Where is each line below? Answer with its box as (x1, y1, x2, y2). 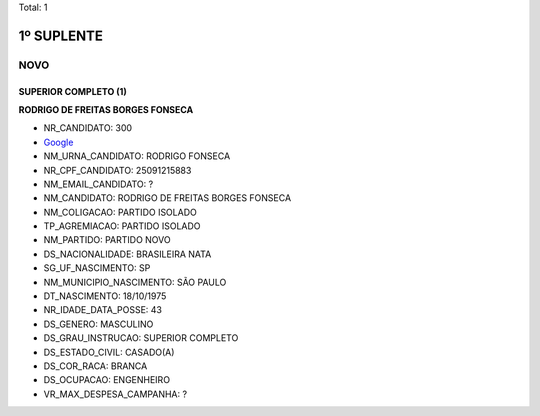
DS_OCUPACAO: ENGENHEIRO (43, 374, 170, 386)
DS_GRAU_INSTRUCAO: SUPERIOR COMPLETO (43, 332, 239, 344)
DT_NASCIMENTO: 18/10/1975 (43, 290, 167, 302)
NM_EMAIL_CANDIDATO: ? (43, 178, 154, 190)
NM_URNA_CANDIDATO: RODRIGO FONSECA (43, 150, 231, 162)
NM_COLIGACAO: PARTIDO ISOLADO (43, 206, 197, 218)
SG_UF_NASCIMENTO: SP (43, 262, 151, 274)
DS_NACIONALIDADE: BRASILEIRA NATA (43, 248, 212, 260)
